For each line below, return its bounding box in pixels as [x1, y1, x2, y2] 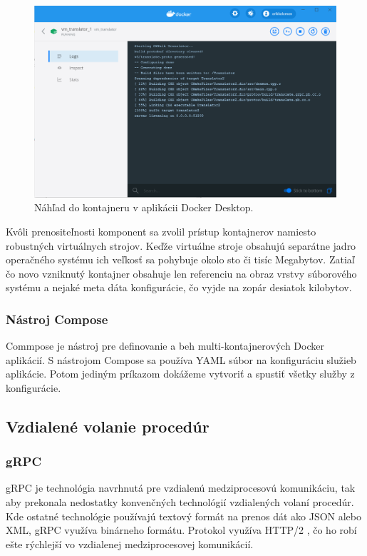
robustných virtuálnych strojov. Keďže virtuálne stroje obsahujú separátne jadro [6, 238, 356, 253]
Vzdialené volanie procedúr [6, 415, 210, 437]
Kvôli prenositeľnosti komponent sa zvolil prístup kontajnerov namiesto [6, 223, 316, 238]
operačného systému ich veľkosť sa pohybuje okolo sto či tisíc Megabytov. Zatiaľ [6, 252, 355, 267]
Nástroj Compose [6, 310, 108, 328]
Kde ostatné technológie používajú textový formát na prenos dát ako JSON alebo [6, 508, 361, 523]
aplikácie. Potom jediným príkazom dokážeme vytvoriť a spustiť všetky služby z [6, 366, 355, 381]
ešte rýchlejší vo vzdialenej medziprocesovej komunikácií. [6, 536, 254, 551]
